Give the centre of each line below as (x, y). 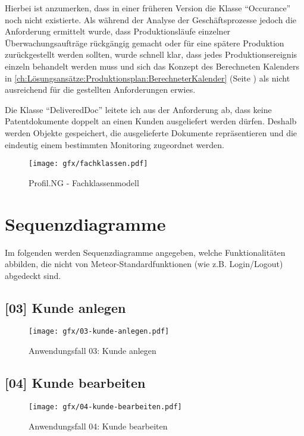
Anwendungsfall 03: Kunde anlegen (93, 351)
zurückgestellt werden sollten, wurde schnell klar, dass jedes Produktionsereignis (151, 54)
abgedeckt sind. (33, 275)
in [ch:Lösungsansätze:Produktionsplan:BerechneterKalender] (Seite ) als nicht (148, 78)
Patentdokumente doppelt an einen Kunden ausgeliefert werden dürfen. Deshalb (151, 121)
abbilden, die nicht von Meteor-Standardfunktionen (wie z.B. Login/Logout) (144, 264)
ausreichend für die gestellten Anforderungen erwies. (100, 90)
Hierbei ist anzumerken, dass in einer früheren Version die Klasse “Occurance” (148, 8)
